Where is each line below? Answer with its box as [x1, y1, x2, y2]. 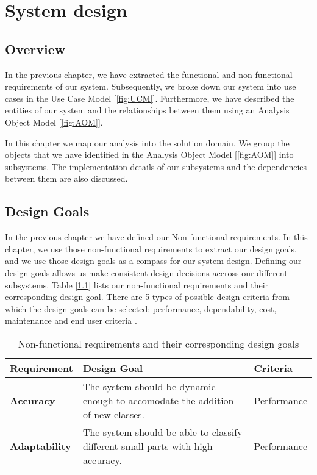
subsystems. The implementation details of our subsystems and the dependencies [5, 160, 307, 173]
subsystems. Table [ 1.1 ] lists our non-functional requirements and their [5, 278, 269, 291]
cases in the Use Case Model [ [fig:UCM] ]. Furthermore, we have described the [5, 91, 294, 104]
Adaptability [10, 438, 71, 453]
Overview [5, 39, 66, 58]
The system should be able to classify [82, 424, 243, 439]
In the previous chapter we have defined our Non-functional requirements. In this [5, 230, 308, 243]
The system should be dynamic [82, 379, 216, 393]
